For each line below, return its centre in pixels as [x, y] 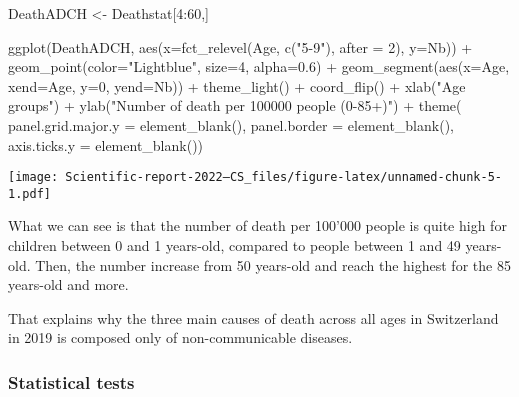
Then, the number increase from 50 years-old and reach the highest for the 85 [273, 264]
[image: [33, 177]
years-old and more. [68, 284]
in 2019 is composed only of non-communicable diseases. [180, 337]
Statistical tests [71, 381]
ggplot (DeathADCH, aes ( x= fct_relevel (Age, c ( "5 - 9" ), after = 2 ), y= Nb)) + [240, 46]
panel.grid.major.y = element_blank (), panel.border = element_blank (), [231, 124]
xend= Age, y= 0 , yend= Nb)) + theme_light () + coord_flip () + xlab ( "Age [237, 85]
